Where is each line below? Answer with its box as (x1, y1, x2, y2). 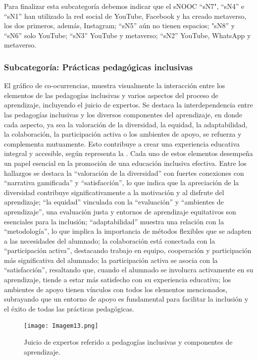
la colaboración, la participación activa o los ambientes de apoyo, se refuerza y (4, 129, 242, 139)
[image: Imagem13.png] (24, 322, 99, 330)
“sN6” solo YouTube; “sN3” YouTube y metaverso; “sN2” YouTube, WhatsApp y (4, 30, 251, 40)
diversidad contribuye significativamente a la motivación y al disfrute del (4, 187, 224, 197)
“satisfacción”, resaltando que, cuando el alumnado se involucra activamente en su (4, 264, 254, 275)
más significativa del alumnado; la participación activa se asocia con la (4, 255, 218, 265)
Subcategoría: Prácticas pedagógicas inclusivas (4, 60, 193, 73)
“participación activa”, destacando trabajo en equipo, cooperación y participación (4, 245, 252, 256)
